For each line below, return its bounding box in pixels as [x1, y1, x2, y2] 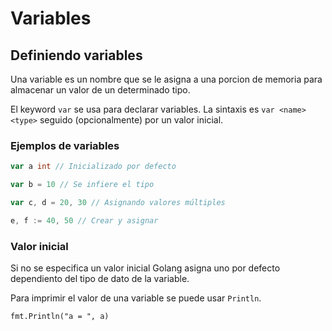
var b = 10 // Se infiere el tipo [10, 180, 155, 190]
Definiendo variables [10, 47, 143, 64]
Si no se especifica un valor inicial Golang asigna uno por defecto [10, 262, 281, 274]
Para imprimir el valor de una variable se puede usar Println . [10, 292, 262, 304]
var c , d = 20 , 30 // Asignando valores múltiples [10, 198, 226, 208]
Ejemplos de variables [10, 138, 120, 152]
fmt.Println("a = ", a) [10, 312, 110, 322]
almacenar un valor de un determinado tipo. [10, 84, 191, 96]
